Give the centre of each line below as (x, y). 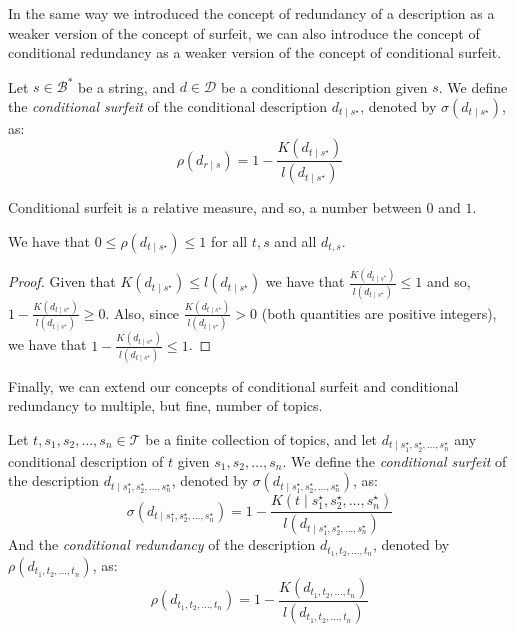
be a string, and (126, 86)
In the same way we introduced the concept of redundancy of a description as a (251, 13)
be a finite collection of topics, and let (261, 439)
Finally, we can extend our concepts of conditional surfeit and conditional (233, 385)
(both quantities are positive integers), (379, 312)
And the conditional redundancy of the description (162, 544)
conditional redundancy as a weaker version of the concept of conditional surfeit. (255, 52)
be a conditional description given (324, 86)
